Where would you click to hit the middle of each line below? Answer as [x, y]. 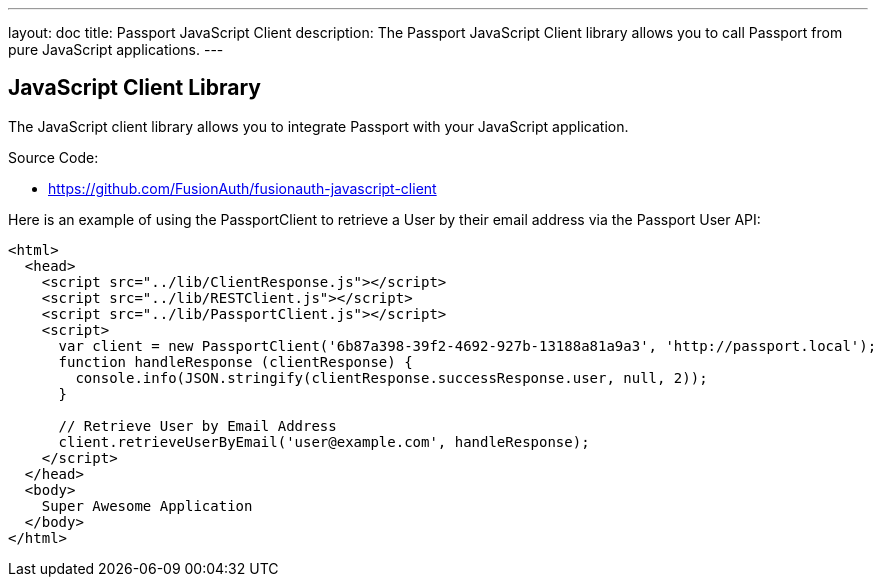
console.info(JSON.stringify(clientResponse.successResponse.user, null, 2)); [391, 377]
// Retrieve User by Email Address [197, 425]
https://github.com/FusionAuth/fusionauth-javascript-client [242, 188]
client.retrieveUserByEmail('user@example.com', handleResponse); [324, 441]
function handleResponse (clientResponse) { [235, 361]
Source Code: [53, 157]
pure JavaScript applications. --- [116, 49]
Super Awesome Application [147, 505]
